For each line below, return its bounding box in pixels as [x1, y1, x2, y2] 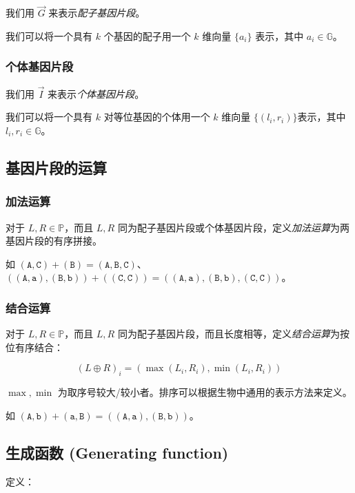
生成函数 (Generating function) [6, 441, 229, 463]
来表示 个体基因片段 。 [48, 86, 145, 101]
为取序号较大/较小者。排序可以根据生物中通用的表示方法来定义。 [57, 385, 352, 399]
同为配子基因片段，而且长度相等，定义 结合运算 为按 [117, 326, 349, 341]
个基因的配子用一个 [103, 28, 191, 43]
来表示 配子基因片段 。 [48, 6, 145, 20]
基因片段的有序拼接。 [6, 233, 102, 248]
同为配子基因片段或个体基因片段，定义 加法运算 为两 [117, 220, 349, 234]
